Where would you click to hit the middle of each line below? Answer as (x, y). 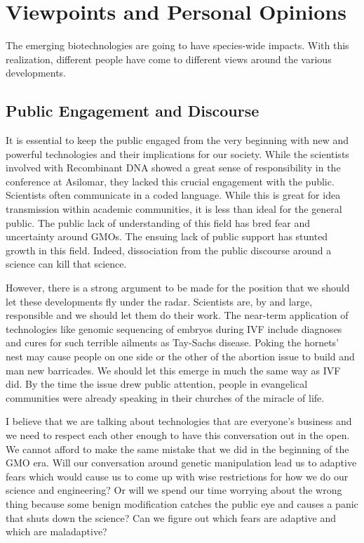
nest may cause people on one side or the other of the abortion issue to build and (180, 356)
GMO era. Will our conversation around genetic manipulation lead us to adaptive (181, 463)
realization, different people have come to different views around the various (169, 59)
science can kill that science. (66, 264)
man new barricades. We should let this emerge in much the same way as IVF (173, 370)
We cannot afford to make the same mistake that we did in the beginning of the (177, 449)
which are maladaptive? (56, 531)
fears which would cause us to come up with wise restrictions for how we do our (177, 476)
